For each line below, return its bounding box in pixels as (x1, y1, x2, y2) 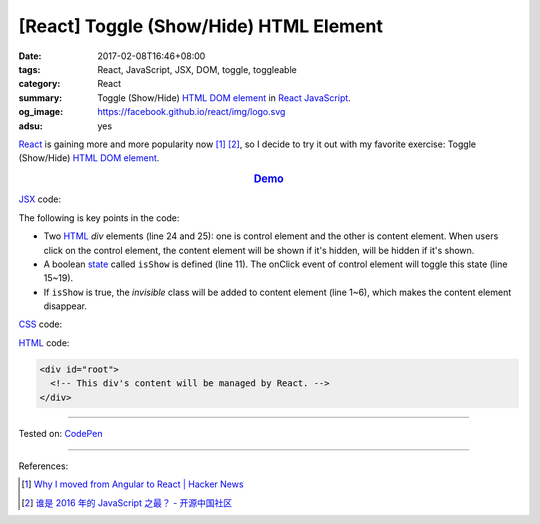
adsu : (18, 120, 44, 132)
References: (18, 460, 69, 472)
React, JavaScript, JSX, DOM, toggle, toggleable (97, 63, 297, 75)
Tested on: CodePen (18, 427, 103, 439)
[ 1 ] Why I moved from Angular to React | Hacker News (21, 478, 244, 490)
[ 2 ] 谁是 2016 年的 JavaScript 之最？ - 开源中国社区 (21, 496, 233, 509)
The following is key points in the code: (18, 211, 180, 224)
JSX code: (18, 193, 62, 205)
